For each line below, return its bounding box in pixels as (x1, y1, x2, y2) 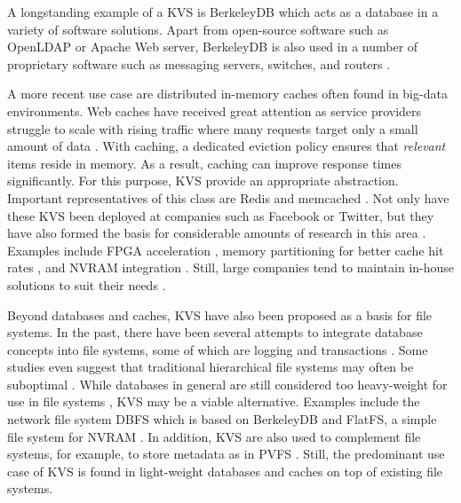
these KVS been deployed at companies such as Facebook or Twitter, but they (7, 206, 434, 224)
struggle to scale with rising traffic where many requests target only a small (7, 119, 418, 138)
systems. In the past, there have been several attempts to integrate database (7, 323, 423, 342)
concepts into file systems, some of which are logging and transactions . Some (7, 340, 428, 358)
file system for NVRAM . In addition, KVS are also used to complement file (7, 427, 421, 445)
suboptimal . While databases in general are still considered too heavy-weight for (7, 374, 448, 393)
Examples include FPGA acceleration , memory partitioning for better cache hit (7, 240, 444, 259)
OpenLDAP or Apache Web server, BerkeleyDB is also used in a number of (7, 37, 418, 56)
